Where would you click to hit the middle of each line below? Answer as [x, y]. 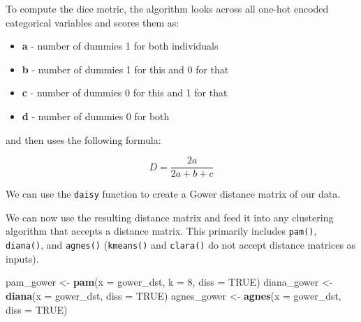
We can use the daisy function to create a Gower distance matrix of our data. [173, 194]
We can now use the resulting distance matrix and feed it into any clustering [170, 217]
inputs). [22, 258]
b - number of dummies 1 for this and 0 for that [125, 69]
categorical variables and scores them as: [93, 22]
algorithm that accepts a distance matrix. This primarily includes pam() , [161, 231]
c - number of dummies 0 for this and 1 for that [125, 93]
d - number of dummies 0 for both [96, 116]
